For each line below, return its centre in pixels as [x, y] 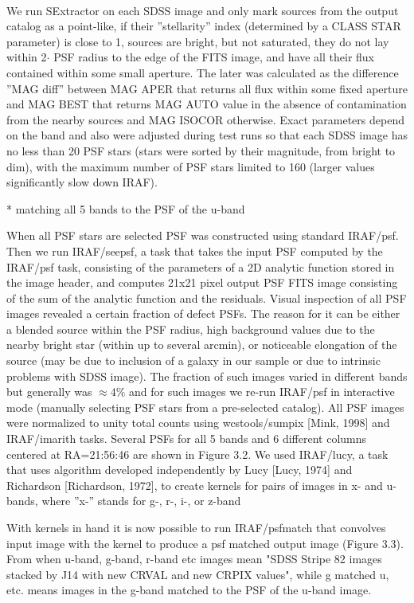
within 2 [27, 57]
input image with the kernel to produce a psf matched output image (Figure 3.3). [205, 543]
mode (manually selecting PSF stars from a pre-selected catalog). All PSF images [205, 407]
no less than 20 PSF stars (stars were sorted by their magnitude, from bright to [201, 150]
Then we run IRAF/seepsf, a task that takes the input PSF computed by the [195, 251]
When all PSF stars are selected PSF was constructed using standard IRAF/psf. [203, 235]
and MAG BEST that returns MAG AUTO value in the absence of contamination [207, 104]
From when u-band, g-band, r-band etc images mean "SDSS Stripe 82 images [194, 559]
